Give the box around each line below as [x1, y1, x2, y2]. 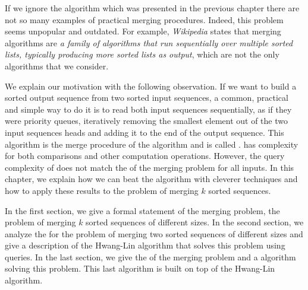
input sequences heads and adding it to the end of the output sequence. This [5, 126, 284, 138]
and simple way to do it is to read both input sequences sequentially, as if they [5, 103, 292, 115]
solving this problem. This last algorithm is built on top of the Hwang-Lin [5, 262, 275, 275]
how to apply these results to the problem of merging [5, 184, 199, 196]
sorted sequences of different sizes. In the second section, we [86, 216, 304, 228]
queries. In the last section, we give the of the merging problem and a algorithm [5, 250, 296, 263]
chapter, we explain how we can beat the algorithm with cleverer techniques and [5, 173, 298, 185]
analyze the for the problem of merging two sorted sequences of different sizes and [5, 227, 303, 240]
